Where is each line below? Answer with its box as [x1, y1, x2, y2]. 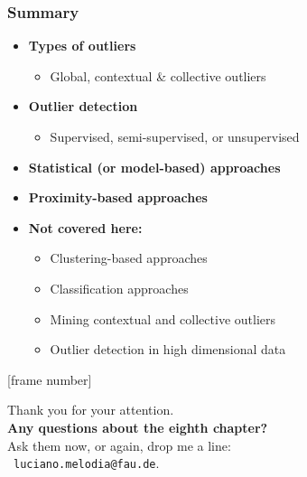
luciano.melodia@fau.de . [14, 454, 160, 472]
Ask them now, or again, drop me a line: [7, 435, 231, 454]
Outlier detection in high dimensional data [50, 340, 286, 359]
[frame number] [7, 369, 92, 388]
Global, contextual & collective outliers [50, 66, 266, 85]
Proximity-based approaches [28, 188, 208, 207]
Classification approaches [50, 278, 189, 297]
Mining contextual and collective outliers [50, 309, 276, 328]
